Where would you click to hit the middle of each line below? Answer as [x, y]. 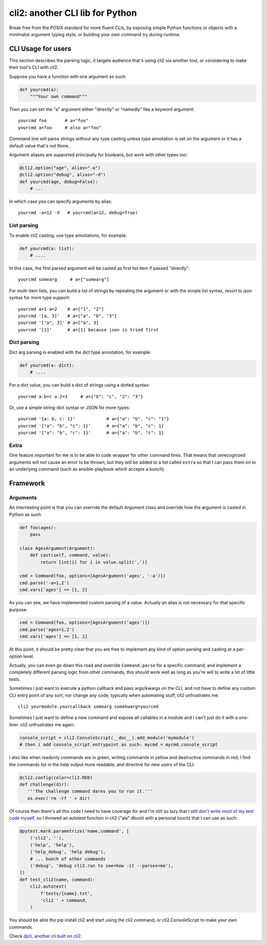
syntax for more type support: [40, 298]
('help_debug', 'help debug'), [68, 852]
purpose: [18, 609]
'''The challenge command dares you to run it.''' [90, 791]
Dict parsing [24, 342]
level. [29, 656]
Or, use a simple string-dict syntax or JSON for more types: [70, 407]
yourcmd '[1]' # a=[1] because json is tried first [89, 330]
